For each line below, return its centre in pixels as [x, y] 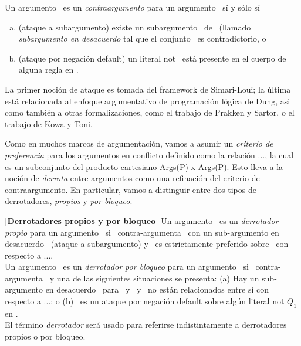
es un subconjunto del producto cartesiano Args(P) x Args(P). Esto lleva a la [144, 166]
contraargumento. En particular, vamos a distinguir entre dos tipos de [131, 189]
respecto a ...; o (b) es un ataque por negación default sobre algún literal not [145, 301]
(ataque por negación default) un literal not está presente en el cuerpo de [152, 58]
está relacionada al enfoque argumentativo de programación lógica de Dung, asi [148, 101]
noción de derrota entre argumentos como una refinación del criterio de [132, 178]
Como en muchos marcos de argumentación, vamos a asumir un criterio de [139, 143]
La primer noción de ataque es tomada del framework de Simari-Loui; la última [148, 89]
